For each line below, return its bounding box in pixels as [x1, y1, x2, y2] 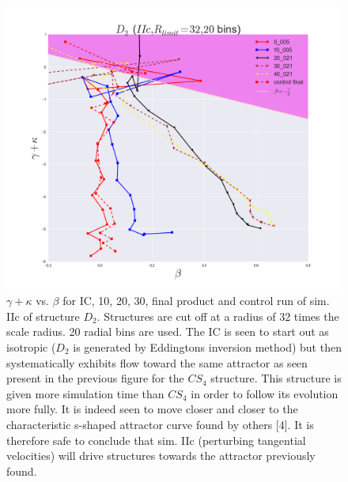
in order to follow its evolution [191, 385, 339, 401]
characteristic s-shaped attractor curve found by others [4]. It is [6, 416, 314, 432]
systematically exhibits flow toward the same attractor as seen [6, 354, 308, 371]
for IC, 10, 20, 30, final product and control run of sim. [62, 292, 330, 309]
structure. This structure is [210, 370, 342, 386]
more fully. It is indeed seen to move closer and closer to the [6, 401, 298, 417]
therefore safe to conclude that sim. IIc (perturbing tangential [6, 431, 306, 448]
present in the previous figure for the [6, 370, 184, 386]
